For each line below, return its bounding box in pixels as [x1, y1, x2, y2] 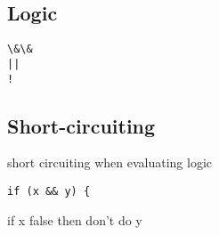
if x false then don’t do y [7, 210, 142, 229]
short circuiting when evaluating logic [7, 153, 213, 172]
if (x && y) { [7, 184, 91, 198]
